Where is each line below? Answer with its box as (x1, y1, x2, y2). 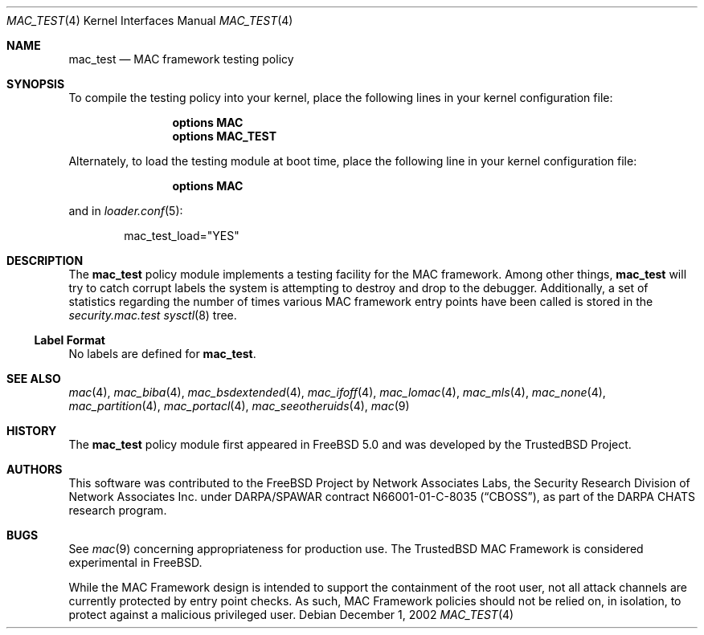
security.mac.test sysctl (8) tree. (68, 308, 237, 322)
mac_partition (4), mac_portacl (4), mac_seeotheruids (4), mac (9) (68, 399, 410, 413)
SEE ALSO (6, 372, 61, 385)
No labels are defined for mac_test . (68, 347, 256, 360)
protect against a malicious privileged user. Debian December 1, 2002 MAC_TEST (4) (68, 608, 514, 621)
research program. (68, 503, 167, 517)
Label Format (34, 333, 105, 347)
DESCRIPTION (6, 254, 84, 267)
